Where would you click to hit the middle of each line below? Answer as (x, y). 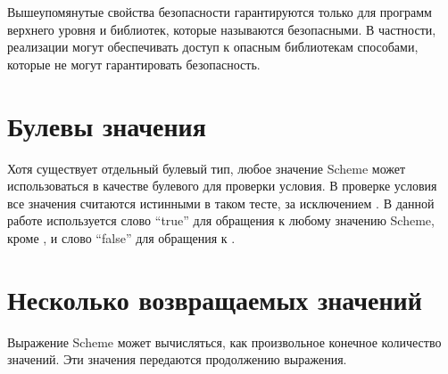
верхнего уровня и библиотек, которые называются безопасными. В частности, (222, 29)
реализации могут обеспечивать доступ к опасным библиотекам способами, (213, 47)
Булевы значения (107, 125)
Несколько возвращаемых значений (215, 299)
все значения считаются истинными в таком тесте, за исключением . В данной (221, 203)
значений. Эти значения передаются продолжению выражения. (177, 359)
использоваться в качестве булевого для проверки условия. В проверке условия (222, 186)
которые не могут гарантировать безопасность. (134, 64)
